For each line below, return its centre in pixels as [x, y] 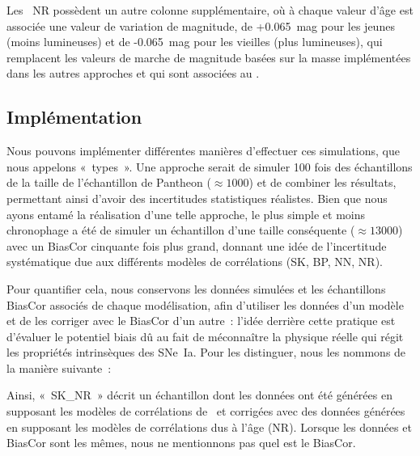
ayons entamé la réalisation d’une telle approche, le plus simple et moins [186, 214]
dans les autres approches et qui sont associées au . [133, 73]
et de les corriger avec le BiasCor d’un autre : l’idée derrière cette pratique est [201, 321]
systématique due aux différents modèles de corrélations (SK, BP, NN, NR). [195, 262]
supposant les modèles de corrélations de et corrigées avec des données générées [206, 411]
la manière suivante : [59, 367]
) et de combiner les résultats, [322, 182]
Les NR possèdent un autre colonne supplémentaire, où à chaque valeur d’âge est [210, 10]
